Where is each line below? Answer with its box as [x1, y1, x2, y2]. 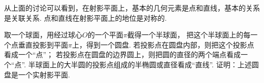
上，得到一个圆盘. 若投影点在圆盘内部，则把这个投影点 [72, 39, 254, 50]
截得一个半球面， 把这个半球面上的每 [127, 29, 251, 40]
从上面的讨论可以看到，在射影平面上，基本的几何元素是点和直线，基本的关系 [4, 3, 260, 13]
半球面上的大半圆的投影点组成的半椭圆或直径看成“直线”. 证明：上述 [28, 59, 252, 69]
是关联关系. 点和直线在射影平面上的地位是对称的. [4, 12, 167, 23]
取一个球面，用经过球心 [4, 29, 82, 40]
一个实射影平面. [18, 69, 70, 79]
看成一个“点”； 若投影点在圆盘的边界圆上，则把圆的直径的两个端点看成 [4, 49, 241, 60]
